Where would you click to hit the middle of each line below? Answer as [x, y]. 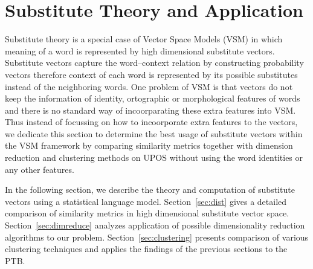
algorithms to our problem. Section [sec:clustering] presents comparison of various [157, 237]
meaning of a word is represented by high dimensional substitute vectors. [140, 50]
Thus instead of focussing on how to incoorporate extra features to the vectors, [151, 122]
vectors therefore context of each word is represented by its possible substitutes [151, 74]
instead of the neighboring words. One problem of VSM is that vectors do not [149, 86]
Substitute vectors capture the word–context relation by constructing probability [154, 63]
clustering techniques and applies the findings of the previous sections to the [146, 249]
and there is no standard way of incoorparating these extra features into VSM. [150, 110]
